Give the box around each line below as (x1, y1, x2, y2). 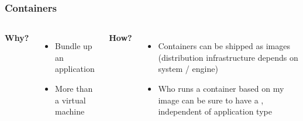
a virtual (55, 94, 86, 106)
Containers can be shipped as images (158, 40, 290, 52)
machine (55, 105, 85, 117)
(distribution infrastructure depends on (158, 51, 298, 63)
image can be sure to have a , (158, 94, 264, 106)
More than (55, 82, 93, 94)
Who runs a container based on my (158, 82, 284, 94)
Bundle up (55, 40, 92, 52)
